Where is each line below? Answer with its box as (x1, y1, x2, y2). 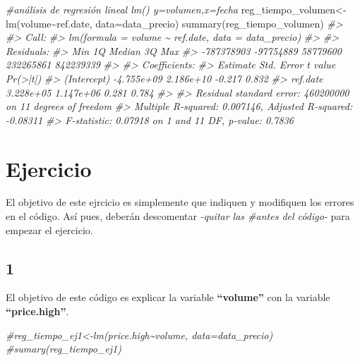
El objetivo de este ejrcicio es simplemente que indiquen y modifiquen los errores (6, 195, 354, 209)
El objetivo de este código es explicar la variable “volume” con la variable (6, 290, 330, 305)
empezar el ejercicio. (6, 222, 93, 237)
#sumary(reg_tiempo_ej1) (6, 341, 121, 356)
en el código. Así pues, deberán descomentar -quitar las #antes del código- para (6, 209, 350, 224)
